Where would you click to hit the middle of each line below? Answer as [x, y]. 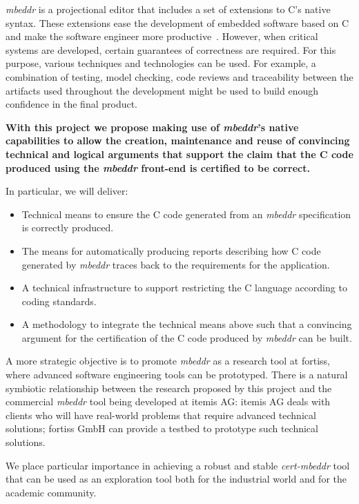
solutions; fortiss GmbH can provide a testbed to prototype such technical [162, 428]
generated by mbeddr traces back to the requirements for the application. [176, 264]
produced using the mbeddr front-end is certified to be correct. [158, 167]
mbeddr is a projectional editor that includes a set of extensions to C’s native [168, 9]
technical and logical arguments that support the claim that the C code [179, 154]
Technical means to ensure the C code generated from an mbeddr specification [186, 214]
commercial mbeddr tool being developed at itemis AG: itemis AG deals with [168, 401]
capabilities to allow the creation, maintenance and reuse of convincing [178, 140]
